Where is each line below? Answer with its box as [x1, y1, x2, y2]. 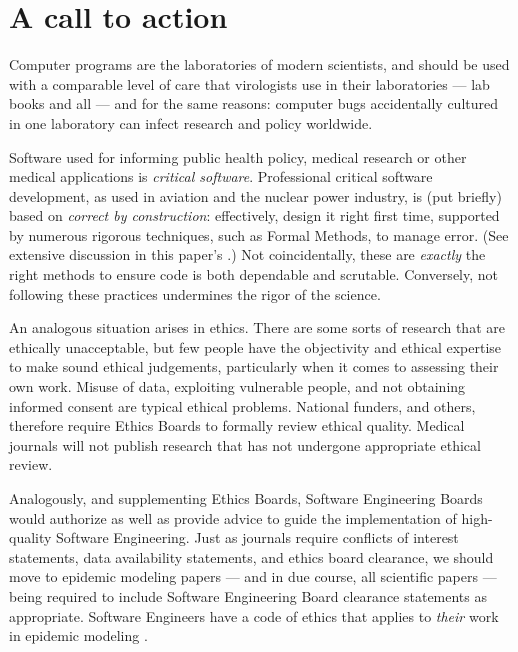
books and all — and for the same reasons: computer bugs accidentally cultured [9, 93, 499, 114]
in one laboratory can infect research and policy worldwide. [9, 112, 373, 133]
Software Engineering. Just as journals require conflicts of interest [56, 527, 459, 548]
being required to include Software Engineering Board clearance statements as [9, 585, 488, 606]
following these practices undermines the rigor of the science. [9, 283, 381, 304]
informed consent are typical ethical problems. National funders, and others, [9, 395, 476, 416]
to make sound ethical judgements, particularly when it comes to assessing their [9, 356, 499, 377]
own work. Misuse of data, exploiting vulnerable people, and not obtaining [9, 376, 466, 397]
